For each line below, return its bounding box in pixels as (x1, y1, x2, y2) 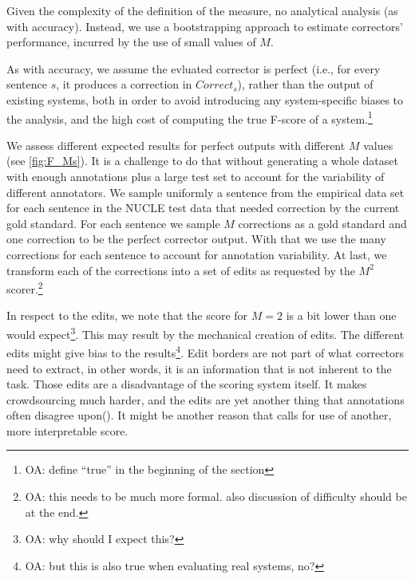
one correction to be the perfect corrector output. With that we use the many (6, 230, 386, 247)
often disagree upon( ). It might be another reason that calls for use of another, (6, 407, 392, 423)
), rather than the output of (237, 76, 373, 93)
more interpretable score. (6, 422, 128, 439)
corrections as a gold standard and (238, 215, 407, 231)
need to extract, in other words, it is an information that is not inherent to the (6, 360, 392, 376)
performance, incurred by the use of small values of (6, 33, 256, 50)
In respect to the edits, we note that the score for (6, 307, 248, 324)
